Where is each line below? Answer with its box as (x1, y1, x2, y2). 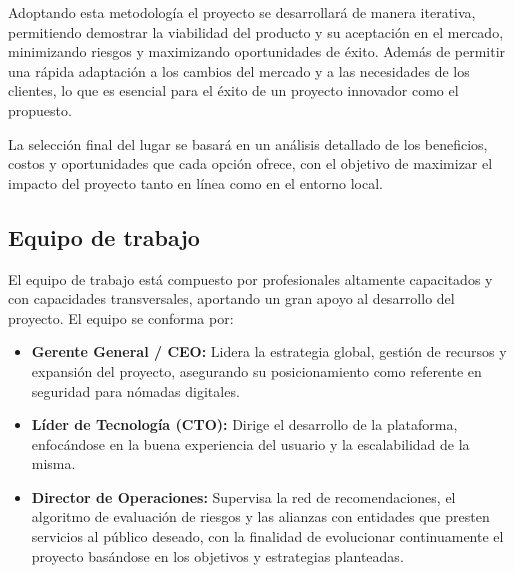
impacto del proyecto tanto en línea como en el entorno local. (8, 172, 383, 193)
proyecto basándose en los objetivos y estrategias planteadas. (31, 545, 404, 566)
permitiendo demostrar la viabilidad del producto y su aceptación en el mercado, (8, 21, 504, 42)
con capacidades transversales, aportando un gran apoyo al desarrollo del (8, 288, 455, 309)
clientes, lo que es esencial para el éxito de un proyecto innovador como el (8, 80, 459, 101)
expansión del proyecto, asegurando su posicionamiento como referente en (31, 360, 482, 381)
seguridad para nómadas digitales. (31, 380, 240, 401)
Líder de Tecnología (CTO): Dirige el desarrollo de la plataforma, (31, 414, 458, 435)
